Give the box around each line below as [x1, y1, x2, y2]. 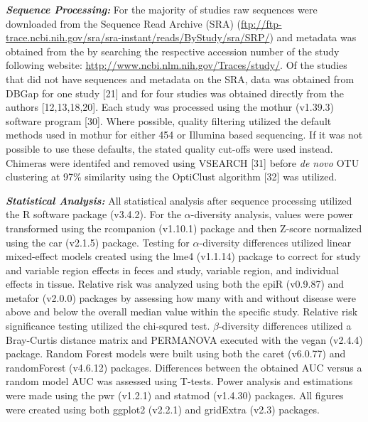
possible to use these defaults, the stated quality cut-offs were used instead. [6, 141, 333, 156]
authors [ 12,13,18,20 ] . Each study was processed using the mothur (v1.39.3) [6, 99, 335, 114]
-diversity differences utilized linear [199, 234, 352, 249]
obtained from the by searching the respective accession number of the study [6, 43, 340, 58]
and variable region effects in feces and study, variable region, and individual [6, 262, 340, 277]
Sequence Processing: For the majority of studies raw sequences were [6, 2, 318, 16]
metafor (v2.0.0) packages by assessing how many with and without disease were [6, 290, 356, 305]
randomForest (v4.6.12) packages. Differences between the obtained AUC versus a [6, 359, 362, 374]
